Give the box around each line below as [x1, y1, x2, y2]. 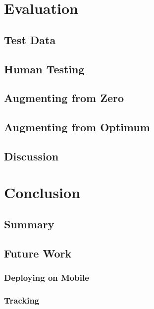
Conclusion [4, 182, 81, 203]
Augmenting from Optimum [4, 119, 150, 135]
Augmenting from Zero [4, 90, 124, 105]
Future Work [4, 245, 72, 260]
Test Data [4, 32, 56, 47]
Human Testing [4, 61, 85, 76]
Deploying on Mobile [4, 271, 89, 284]
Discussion [4, 148, 59, 163]
